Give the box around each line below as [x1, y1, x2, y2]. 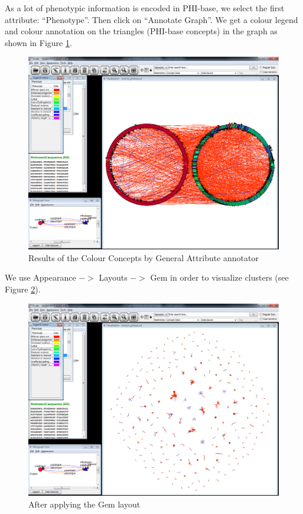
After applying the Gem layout [28, 498, 141, 510]
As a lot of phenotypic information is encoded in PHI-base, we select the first [5, 2, 285, 14]
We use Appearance [5, 271, 76, 284]
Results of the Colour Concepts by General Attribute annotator [28, 251, 259, 263]
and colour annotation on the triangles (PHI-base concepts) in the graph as [5, 25, 278, 37]
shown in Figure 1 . [5, 36, 72, 48]
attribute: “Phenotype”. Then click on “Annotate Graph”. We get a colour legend [5, 13, 298, 25]
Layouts [99, 271, 128, 284]
